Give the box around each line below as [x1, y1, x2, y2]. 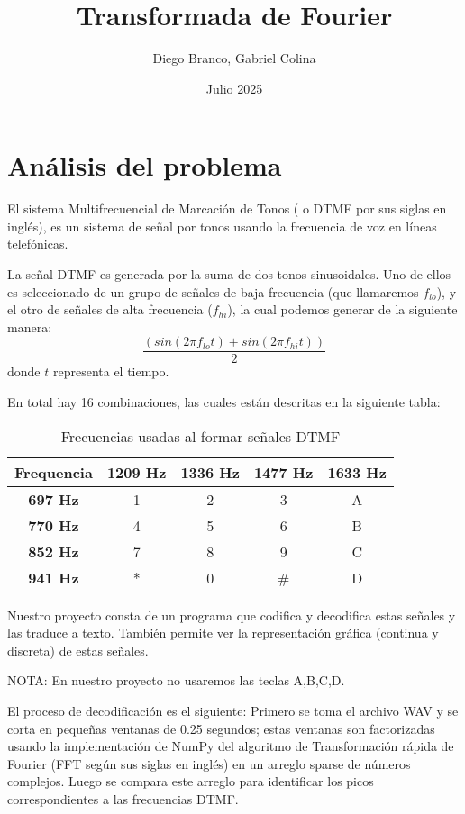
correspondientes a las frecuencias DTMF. [7, 790, 239, 808]
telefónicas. [7, 234, 68, 253]
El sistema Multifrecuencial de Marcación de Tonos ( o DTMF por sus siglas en [7, 199, 447, 218]
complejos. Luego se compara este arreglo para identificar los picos [7, 772, 374, 791]
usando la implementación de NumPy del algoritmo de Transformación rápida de [7, 737, 454, 755]
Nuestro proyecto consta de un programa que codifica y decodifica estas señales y [7, 605, 456, 624]
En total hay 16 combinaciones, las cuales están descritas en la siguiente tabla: [7, 393, 441, 412]
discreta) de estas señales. [7, 640, 149, 659]
